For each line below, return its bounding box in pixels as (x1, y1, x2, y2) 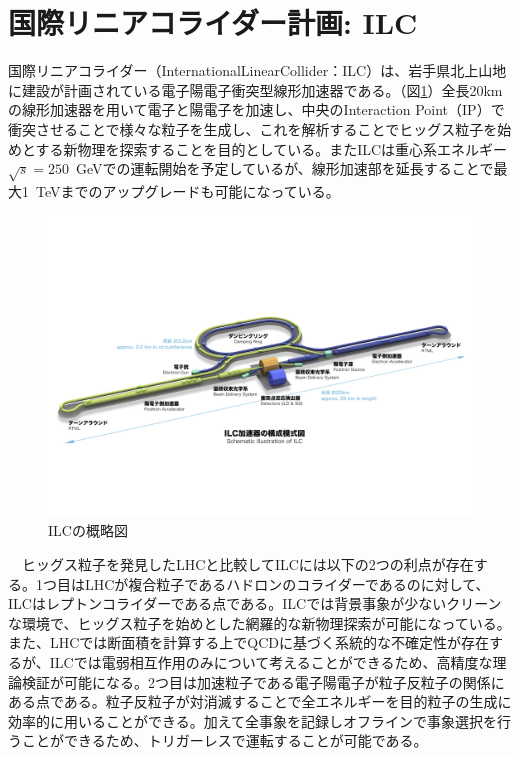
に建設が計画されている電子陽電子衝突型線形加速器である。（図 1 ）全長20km (8, 79, 503, 100)
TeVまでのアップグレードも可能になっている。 (35, 180, 340, 201)
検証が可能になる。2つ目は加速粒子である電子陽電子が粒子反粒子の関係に (21, 671, 505, 692)
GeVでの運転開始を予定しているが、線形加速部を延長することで (76, 158, 494, 179)
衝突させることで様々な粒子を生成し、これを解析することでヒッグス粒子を (8, 118, 498, 139)
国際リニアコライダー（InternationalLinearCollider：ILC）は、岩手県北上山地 (8, 60, 507, 81)
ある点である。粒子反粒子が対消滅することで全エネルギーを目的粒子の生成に (8, 691, 512, 712)
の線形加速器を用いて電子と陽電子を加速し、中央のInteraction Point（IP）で (8, 99, 505, 120)
